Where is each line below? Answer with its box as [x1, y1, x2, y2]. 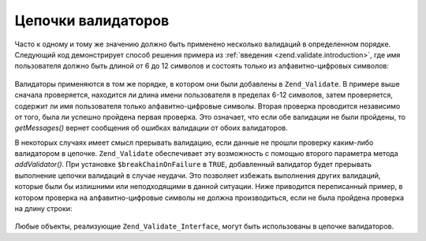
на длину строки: [14, 204, 73, 213]
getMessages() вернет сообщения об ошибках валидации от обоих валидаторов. [14, 123, 288, 133]
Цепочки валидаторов [14, 12, 170, 29]
